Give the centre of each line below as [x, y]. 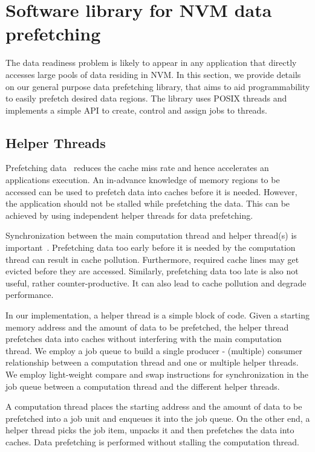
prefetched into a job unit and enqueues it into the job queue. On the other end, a [158, 418]
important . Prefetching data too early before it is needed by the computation [151, 247]
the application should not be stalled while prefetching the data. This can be [148, 203]
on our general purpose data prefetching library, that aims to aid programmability [158, 86]
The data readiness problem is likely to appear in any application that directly [151, 63]
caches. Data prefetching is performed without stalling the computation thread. [152, 441]
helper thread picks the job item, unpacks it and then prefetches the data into [150, 430]
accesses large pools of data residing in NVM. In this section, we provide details [153, 74]
